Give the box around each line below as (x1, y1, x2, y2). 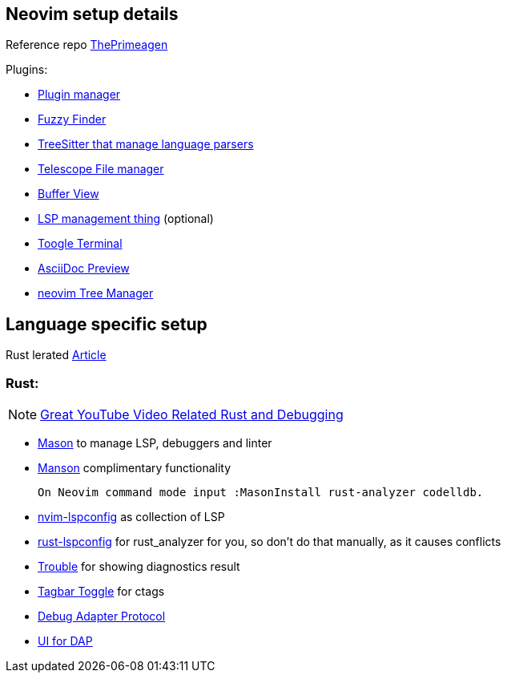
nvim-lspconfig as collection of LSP (38, 510, 225, 524)
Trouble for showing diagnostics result (38, 560, 240, 574)
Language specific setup (6, 313, 207, 334)
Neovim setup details (6, 4, 179, 24)
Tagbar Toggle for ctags (38, 584, 165, 599)
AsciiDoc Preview (38, 261, 130, 276)
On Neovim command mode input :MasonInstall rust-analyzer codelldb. (38, 486, 484, 499)
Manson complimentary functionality (38, 461, 231, 475)
